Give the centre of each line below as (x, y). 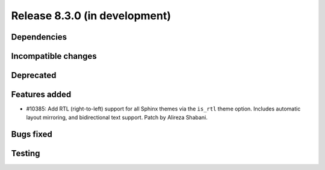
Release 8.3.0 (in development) (91, 16)
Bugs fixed (32, 134)
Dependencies (39, 37)
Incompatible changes (54, 56)
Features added (41, 95)
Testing (26, 153)
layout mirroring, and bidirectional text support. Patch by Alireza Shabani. (117, 117)
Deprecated (34, 75)
